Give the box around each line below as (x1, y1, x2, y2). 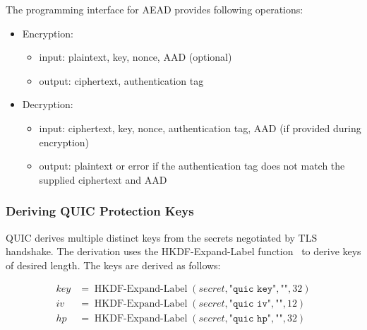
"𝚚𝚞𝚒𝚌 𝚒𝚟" (229, 299, 272, 310)
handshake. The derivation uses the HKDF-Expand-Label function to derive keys (6, 244, 361, 259)
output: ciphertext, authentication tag (39, 73, 204, 88)
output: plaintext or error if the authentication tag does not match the (39, 158, 345, 173)
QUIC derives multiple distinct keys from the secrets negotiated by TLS (6, 230, 318, 244)
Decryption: (22, 97, 73, 112)
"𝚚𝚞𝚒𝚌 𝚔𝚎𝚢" (229, 284, 277, 295)
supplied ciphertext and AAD (39, 172, 167, 187)
